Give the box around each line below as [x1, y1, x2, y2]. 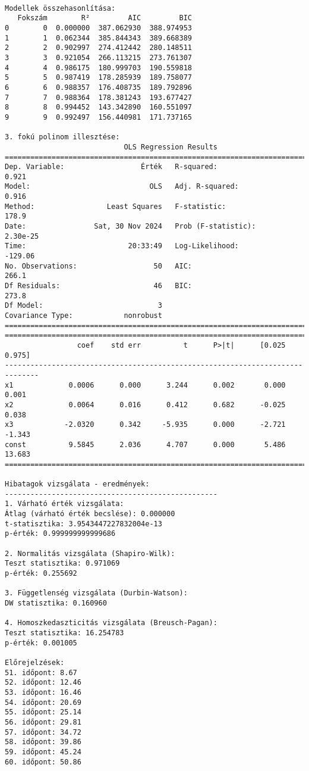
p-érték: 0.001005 [5, 638, 77, 647]
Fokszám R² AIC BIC [17, 14, 192, 23]
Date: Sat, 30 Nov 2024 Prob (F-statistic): [5, 222, 256, 231]
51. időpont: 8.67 [5, 668, 77, 677]
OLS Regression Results [124, 142, 217, 151]
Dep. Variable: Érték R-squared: [5, 163, 217, 171]
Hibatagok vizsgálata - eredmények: [5, 480, 150, 489]
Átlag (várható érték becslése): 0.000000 [5, 510, 175, 519]
